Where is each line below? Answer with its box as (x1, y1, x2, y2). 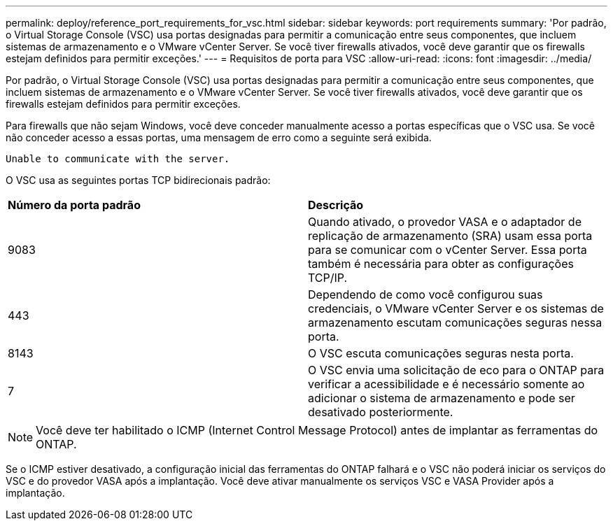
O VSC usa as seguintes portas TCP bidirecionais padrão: (6, 174, 271, 186)
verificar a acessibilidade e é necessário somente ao (308, 377, 585, 391)
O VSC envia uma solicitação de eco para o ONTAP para (308, 363, 605, 377)
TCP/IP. (308, 271, 348, 285)
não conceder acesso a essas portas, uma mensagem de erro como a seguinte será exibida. (6, 131, 432, 143)
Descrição (308, 198, 364, 212)
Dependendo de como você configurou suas (308, 287, 543, 301)
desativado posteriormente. (308, 405, 453, 419)
